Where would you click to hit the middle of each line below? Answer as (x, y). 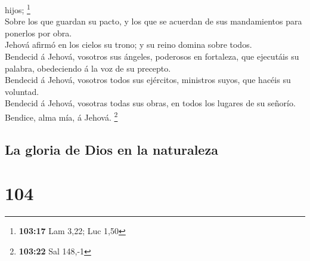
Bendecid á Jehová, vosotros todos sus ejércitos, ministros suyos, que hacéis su (148, 80)
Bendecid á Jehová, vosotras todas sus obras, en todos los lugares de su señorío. (150, 103)
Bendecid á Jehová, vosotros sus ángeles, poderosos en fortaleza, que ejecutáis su (152, 56)
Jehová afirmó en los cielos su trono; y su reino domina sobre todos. (128, 44)
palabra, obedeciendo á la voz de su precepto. (88, 68)
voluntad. (22, 91)
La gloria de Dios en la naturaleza (111, 149)
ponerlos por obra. (38, 33)
